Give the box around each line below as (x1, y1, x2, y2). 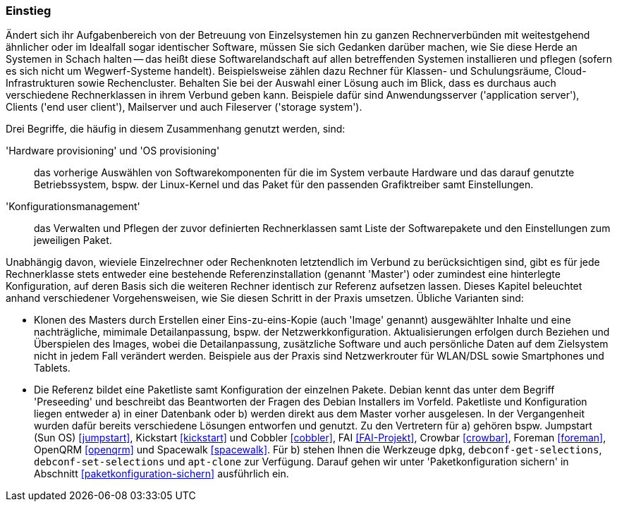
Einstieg (6, 4, 51, 18)
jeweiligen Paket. (34, 234, 112, 247)
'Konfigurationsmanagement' (6, 200, 140, 213)
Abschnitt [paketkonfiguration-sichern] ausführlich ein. (34, 468, 289, 480)
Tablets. (34, 362, 71, 374)
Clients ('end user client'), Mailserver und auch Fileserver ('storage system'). (6, 101, 362, 114)
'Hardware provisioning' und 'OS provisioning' (6, 145, 220, 157)
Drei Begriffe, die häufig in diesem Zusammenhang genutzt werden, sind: (6, 123, 346, 135)
